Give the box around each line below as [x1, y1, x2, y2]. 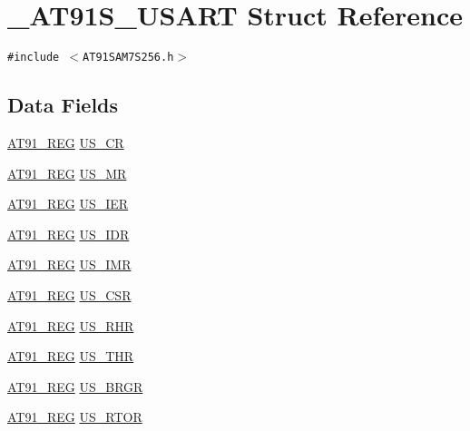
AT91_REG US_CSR [7, 285, 132, 304]
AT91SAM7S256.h [83, 51, 174, 64]
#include [7, 51, 60, 64]
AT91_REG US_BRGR [7, 377, 143, 396]
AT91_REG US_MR [7, 163, 127, 182]
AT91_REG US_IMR [7, 255, 132, 274]
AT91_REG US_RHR [7, 316, 134, 335]
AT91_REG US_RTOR [7, 407, 142, 426]
